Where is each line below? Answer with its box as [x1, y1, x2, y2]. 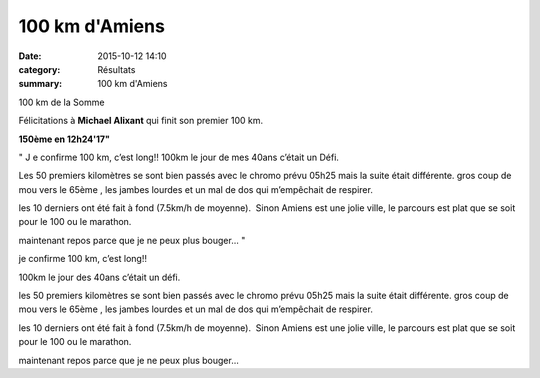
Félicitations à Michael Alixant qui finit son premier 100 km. [18, 115, 264, 127]
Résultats [97, 63, 136, 75]
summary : [18, 78, 63, 90]
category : [18, 63, 61, 75]
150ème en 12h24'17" [18, 133, 110, 145]
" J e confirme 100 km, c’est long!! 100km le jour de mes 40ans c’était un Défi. [18, 151, 340, 163]
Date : [18, 50, 42, 62]
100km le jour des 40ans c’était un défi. [18, 271, 181, 283]
